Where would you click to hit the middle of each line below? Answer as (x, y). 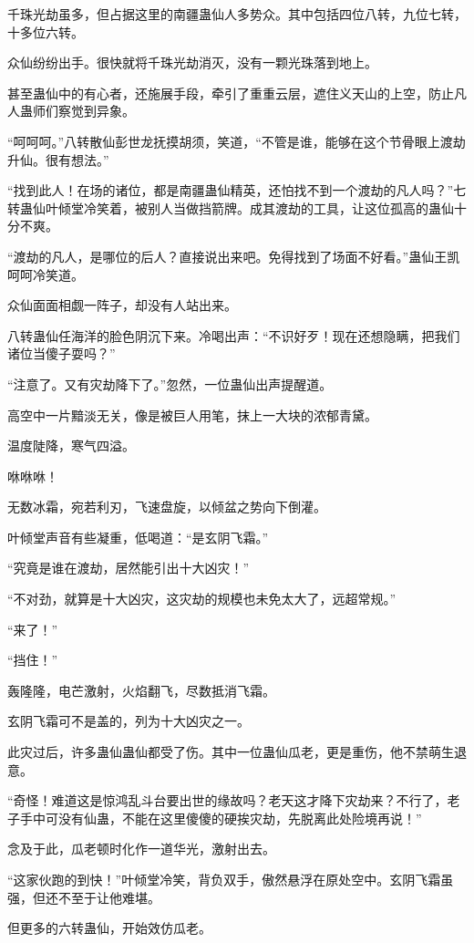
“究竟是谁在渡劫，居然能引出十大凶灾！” (129, 568)
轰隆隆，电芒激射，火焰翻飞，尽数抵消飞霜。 (141, 690)
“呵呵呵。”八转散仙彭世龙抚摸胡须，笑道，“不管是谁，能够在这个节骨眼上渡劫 (237, 141)
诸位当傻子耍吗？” (62, 353)
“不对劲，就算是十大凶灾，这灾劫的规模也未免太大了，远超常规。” (202, 599)
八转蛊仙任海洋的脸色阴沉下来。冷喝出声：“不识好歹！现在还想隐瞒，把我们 (234, 335)
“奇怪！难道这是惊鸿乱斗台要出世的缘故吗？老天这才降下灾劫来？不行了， (227, 800)
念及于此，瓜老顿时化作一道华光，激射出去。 (141, 849)
